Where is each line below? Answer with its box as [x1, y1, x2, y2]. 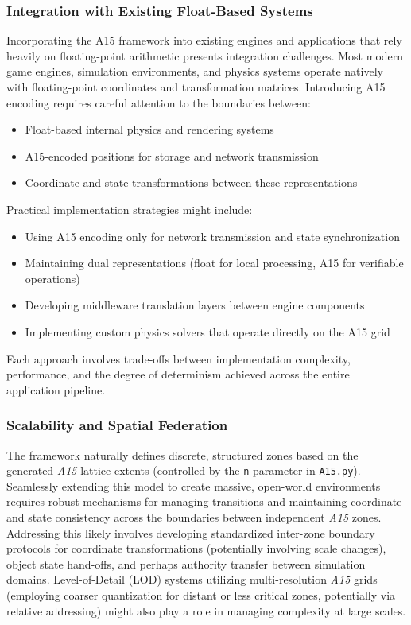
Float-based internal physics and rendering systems [25, 121, 274, 138]
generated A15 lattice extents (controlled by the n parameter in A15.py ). [6, 462, 361, 479]
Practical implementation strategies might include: [6, 200, 253, 217]
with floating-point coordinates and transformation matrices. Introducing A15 [6, 79, 386, 95]
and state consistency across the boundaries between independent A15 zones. [6, 508, 382, 525]
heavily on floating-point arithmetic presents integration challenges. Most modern [6, 47, 404, 64]
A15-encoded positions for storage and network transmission [25, 147, 319, 164]
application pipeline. [6, 381, 106, 398]
